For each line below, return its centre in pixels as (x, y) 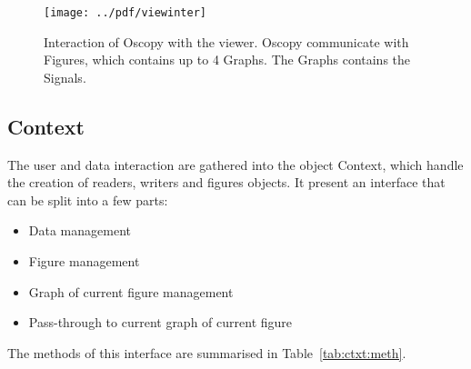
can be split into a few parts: (88, 199)
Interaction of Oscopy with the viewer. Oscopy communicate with (226, 41)
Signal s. (65, 77)
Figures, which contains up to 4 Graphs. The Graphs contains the (227, 60)
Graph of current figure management (131, 291)
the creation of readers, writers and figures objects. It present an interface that (226, 182)
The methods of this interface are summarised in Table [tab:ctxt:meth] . (207, 352)
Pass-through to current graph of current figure (160, 322)
